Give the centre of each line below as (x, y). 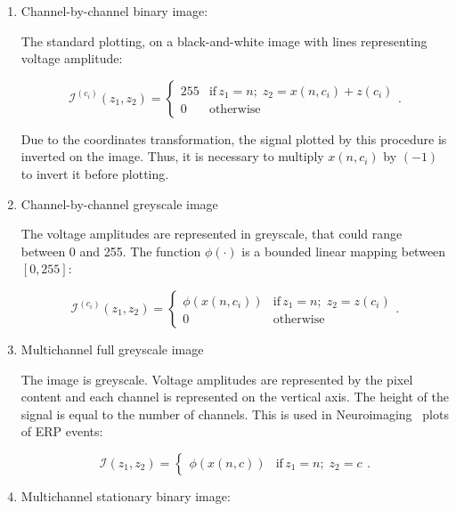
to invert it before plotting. (95, 173)
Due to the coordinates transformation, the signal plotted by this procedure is (234, 138)
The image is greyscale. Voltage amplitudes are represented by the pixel (217, 379)
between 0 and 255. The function (111, 251)
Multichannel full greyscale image (112, 349)
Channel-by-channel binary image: (114, 11)
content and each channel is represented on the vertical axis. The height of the (235, 397)
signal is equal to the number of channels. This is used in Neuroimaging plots (235, 414)
